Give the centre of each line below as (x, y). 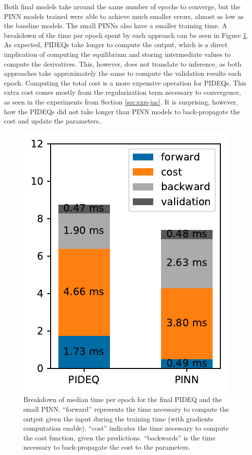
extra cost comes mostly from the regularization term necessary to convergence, (123, 92)
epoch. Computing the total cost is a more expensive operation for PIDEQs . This (125, 82)
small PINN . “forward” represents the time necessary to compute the (126, 409)
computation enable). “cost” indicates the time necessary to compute (126, 428)
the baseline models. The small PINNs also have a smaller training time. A (116, 26)
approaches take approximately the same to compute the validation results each (123, 73)
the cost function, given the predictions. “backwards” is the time (119, 437)
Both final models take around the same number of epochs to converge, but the (122, 6)
